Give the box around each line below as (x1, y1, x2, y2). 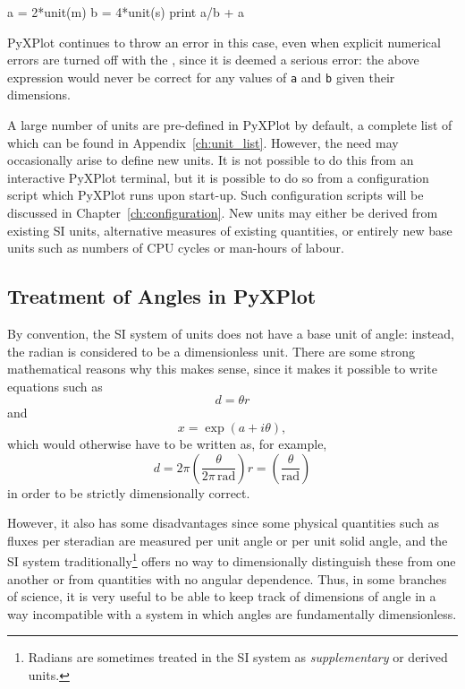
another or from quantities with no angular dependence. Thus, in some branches (7, 569, 447, 588)
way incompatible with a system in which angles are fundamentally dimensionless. (7, 604, 457, 623)
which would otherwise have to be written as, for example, (7, 434, 327, 452)
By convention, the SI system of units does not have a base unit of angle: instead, (7, 323, 454, 342)
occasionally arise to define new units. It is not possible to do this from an (7, 151, 414, 169)
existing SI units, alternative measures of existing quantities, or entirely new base (7, 220, 452, 239)
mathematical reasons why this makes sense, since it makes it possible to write (7, 359, 438, 378)
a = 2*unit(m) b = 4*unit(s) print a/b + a (7, 3, 244, 21)
